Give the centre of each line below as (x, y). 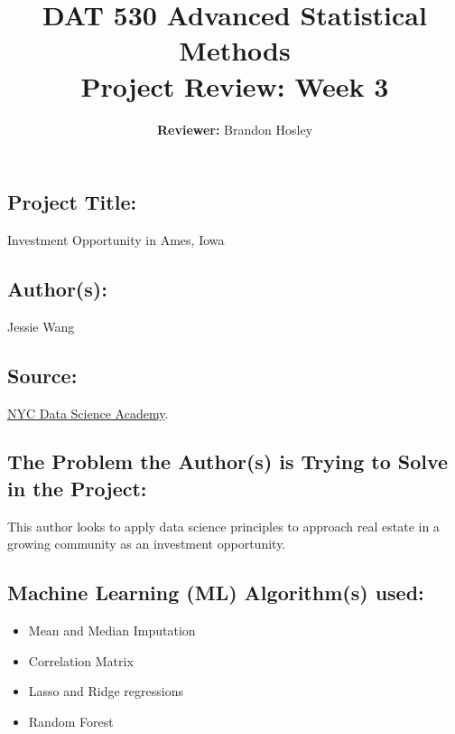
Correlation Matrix (81, 660)
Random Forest (71, 721)
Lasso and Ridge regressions (106, 691)
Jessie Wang (41, 326)
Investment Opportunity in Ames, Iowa (116, 239)
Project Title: (72, 202)
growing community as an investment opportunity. (147, 544)
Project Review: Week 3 (235, 85)
